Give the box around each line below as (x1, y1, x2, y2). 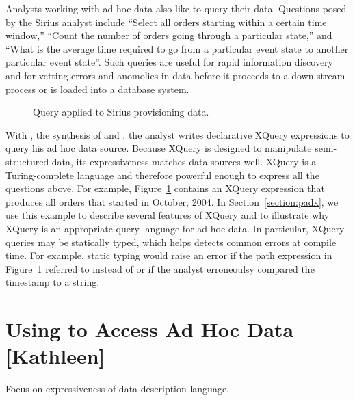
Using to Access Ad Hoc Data (5, 315, 294, 343)
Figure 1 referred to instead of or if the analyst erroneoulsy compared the (5, 261, 315, 276)
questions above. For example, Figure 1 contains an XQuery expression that (5, 181, 325, 196)
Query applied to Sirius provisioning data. (33, 105, 209, 119)
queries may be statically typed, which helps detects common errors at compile (5, 235, 337, 249)
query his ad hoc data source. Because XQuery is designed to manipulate (5, 141, 312, 155)
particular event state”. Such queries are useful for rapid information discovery (5, 55, 333, 69)
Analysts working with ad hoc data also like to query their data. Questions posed (5, 1, 347, 15)
